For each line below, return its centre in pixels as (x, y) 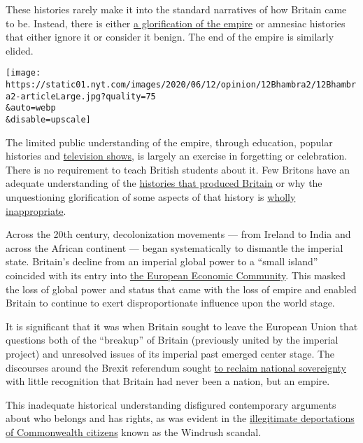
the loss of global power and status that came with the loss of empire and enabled (181, 289)
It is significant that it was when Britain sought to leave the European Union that (182, 326)
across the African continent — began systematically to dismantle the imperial (175, 247)
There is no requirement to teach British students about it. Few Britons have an (178, 169)
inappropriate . (36, 210)
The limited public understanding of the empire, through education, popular (169, 142)
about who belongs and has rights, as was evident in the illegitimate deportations (180, 418)
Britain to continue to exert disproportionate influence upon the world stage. (170, 303)
